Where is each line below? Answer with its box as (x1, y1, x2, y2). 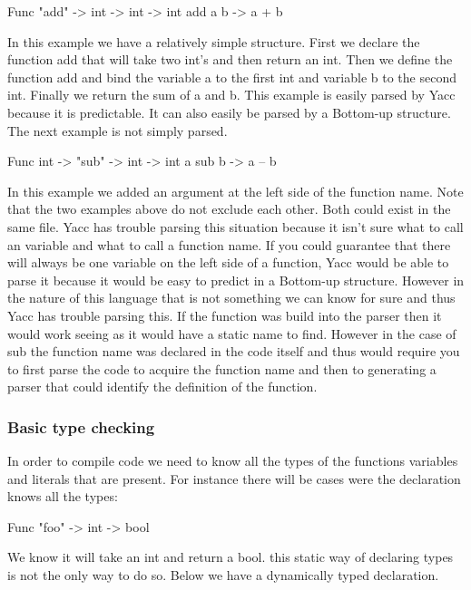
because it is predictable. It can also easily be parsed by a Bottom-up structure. (7, 102, 451, 121)
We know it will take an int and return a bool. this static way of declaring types (7, 547, 454, 566)
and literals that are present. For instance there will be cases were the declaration (7, 469, 461, 488)
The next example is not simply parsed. (7, 121, 228, 140)
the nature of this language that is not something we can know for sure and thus (7, 288, 456, 307)
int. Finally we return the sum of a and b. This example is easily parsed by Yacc (7, 85, 456, 104)
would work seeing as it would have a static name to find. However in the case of (7, 324, 456, 343)
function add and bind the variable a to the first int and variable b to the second (7, 67, 456, 86)
